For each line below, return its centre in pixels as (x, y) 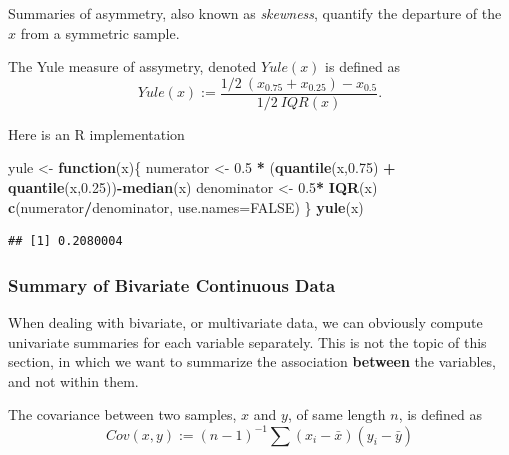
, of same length (336, 414)
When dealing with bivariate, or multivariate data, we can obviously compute (245, 322)
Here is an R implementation (96, 133)
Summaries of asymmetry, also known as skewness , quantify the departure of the (255, 13)
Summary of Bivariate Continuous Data (172, 284)
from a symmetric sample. (100, 32)
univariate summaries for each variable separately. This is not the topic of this (247, 341)
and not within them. (73, 380)
